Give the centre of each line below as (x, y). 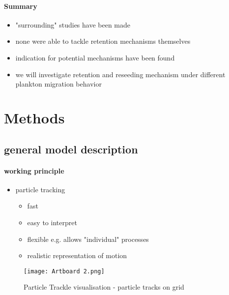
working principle (34, 170)
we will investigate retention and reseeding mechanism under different (120, 74)
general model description (71, 149)
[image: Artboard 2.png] (64, 271)
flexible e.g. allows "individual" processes (88, 239)
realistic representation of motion (77, 255)
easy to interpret (52, 222)
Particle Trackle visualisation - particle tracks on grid (104, 287)
